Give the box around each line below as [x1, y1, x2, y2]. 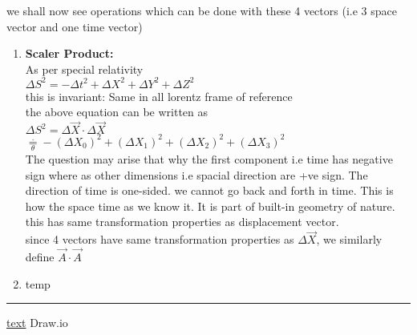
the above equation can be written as [25, 103, 208, 120]
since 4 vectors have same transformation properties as [25, 231, 294, 248]
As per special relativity [25, 60, 144, 77]
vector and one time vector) [6, 18, 143, 34]
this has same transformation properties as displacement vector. [25, 213, 339, 230]
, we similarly [316, 231, 383, 248]
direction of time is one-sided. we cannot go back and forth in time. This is [25, 182, 394, 199]
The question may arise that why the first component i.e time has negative [25, 151, 393, 167]
